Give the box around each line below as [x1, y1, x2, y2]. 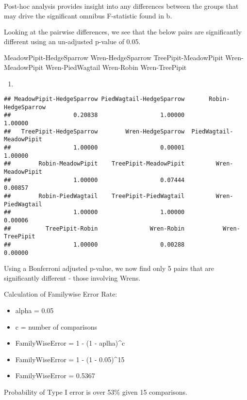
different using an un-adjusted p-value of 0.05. [4, 36, 141, 46]
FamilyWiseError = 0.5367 [15, 370, 95, 381]
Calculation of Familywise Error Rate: [4, 289, 117, 299]
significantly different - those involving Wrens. [4, 272, 141, 283]
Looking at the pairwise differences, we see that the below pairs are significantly [4, 27, 242, 37]
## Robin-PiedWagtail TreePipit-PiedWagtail [4, 193, 185, 200]
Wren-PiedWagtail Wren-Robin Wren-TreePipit [45, 62, 187, 72]
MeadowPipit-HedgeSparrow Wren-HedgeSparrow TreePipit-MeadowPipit [4, 52, 223, 63]
